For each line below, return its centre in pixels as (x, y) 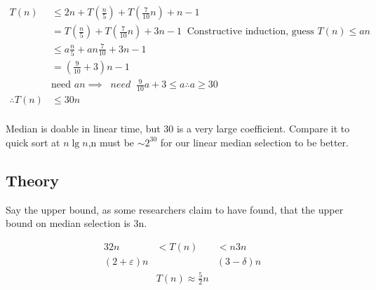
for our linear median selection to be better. (254, 142)
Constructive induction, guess (250, 32)
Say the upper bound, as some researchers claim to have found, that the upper (175, 209)
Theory (33, 180)
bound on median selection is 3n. (76, 223)
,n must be (111, 142)
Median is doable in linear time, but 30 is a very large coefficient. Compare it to (178, 129)
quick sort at (33, 142)
